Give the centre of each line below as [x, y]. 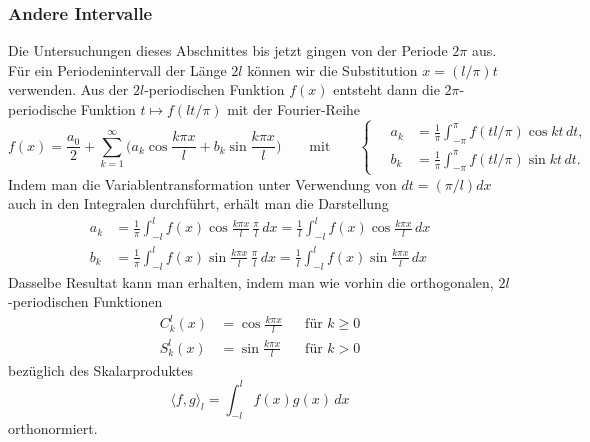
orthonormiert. [53, 428]
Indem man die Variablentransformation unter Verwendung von [202, 183]
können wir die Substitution [332, 69]
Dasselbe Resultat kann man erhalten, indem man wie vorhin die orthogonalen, [251, 281]
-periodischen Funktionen [85, 301]
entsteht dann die [386, 89]
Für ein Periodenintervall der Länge [117, 69]
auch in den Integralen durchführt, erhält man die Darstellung [198, 203]
